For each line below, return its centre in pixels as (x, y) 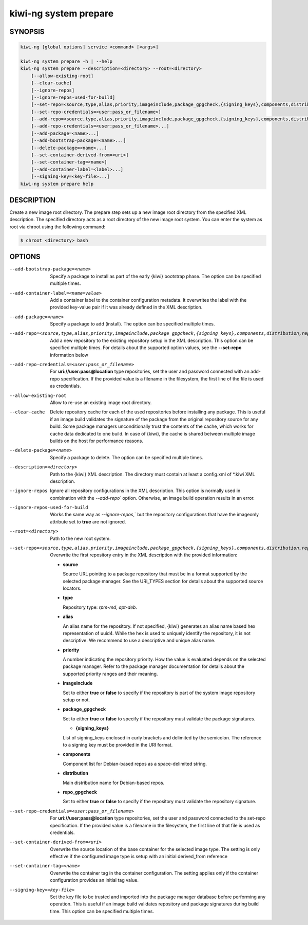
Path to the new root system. (80, 538)
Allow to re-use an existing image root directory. (101, 402)
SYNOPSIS (27, 32)
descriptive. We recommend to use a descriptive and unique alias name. (139, 641)
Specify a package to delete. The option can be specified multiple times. (127, 457)
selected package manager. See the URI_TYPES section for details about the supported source (163, 581)
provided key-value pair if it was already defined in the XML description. (126, 307)
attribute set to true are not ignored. (88, 521)
